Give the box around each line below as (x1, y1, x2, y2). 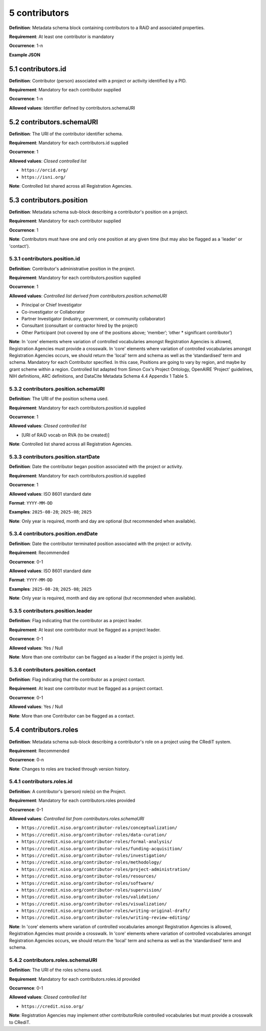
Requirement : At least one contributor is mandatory (9, 34, 114, 40)
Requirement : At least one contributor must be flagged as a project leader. (9, 627, 161, 633)
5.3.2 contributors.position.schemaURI (9, 385, 105, 392)
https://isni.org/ (21, 174, 66, 180)
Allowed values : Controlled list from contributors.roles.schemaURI (9, 815, 145, 822)
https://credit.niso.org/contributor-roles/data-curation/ (21, 832, 167, 837)
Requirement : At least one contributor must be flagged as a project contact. (9, 685, 164, 691)
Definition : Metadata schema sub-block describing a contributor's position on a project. (9, 209, 188, 215)
